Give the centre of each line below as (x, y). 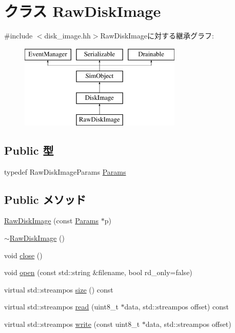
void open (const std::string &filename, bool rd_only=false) (98, 272)
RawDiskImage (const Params (51, 221)
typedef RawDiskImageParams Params (65, 171)
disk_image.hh (67, 36)
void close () (23, 255)
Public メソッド (45, 199)
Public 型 (29, 150)
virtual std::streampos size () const (59, 289)
